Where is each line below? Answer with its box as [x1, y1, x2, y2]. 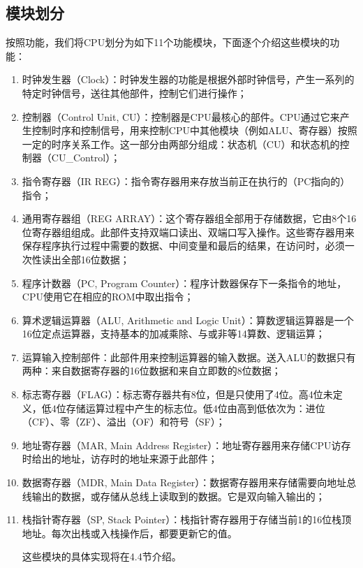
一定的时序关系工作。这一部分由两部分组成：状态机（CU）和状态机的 [22, 136, 340, 151]
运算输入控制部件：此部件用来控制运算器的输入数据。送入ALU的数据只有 [22, 349, 356, 364]
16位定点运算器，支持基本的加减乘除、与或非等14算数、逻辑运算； [22, 326, 325, 341]
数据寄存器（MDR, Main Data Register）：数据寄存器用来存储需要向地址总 [22, 475, 357, 490]
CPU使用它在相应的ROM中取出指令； [22, 289, 194, 304]
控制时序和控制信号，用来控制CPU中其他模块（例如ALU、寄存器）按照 [31, 123, 357, 138]
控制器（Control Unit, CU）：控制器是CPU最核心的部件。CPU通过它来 [22, 109, 340, 124]
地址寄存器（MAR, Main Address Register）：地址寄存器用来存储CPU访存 [22, 437, 351, 452]
